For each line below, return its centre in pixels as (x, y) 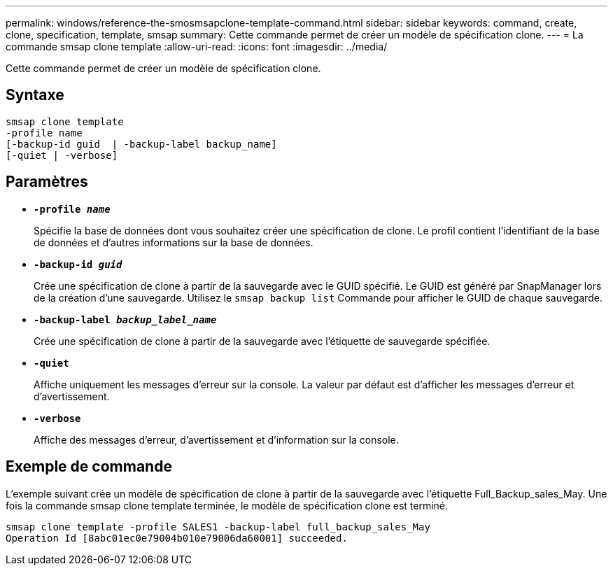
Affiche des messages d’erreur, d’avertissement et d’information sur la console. (216, 439)
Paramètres (47, 182)
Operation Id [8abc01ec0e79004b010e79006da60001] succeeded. (177, 538)
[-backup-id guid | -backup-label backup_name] (141, 144)
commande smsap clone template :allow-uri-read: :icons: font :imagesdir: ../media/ (197, 47)
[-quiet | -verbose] (62, 155)
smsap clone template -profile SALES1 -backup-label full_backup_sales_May (218, 527)
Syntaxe (35, 95)
